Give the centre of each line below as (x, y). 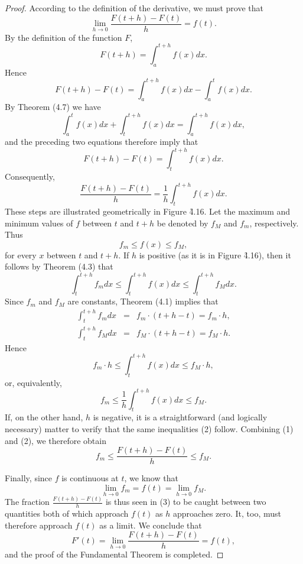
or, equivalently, (33, 382)
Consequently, (30, 176)
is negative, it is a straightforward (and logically (180, 417)
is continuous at (90, 478)
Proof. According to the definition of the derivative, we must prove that (134, 8)
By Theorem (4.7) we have (53, 107)
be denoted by (183, 223)
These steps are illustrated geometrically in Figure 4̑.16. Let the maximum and (148, 211)
